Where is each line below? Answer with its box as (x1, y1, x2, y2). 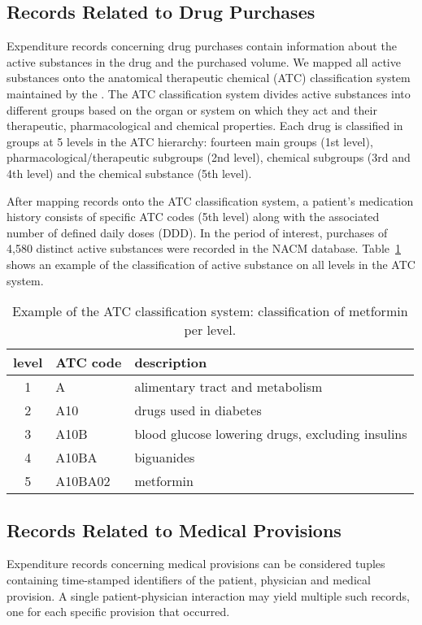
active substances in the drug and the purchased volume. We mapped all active (7, 53, 401, 70)
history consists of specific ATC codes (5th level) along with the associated (7, 208, 380, 225)
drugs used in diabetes (134, 401, 262, 420)
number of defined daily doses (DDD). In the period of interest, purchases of (7, 224, 388, 241)
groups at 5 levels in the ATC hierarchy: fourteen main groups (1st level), (7, 132, 373, 150)
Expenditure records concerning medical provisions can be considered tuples (7, 555, 385, 572)
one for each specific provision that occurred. (7, 603, 230, 620)
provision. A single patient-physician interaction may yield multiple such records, (7, 587, 411, 604)
